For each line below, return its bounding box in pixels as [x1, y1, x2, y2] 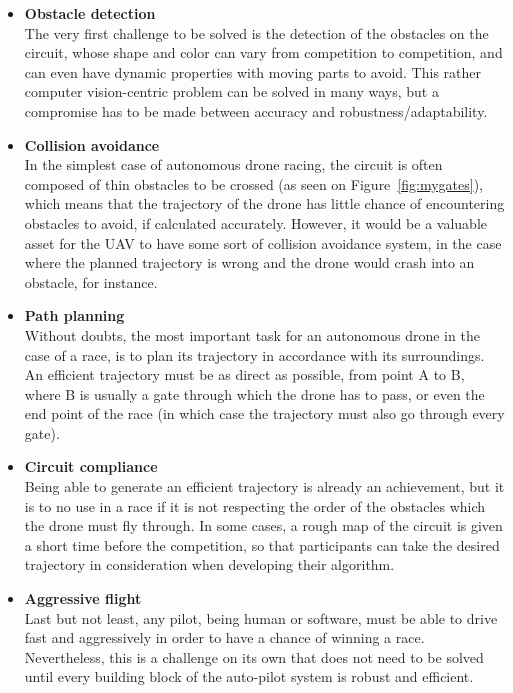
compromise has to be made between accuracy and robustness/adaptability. [24, 100, 488, 121]
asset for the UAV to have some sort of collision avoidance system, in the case [24, 232, 502, 253]
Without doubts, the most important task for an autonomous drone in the [24, 324, 480, 345]
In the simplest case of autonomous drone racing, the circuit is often [24, 154, 443, 175]
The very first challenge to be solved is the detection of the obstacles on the [24, 22, 489, 43]
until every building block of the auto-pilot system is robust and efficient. [24, 666, 474, 687]
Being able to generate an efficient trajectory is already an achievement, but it [24, 476, 505, 497]
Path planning [24, 305, 125, 326]
